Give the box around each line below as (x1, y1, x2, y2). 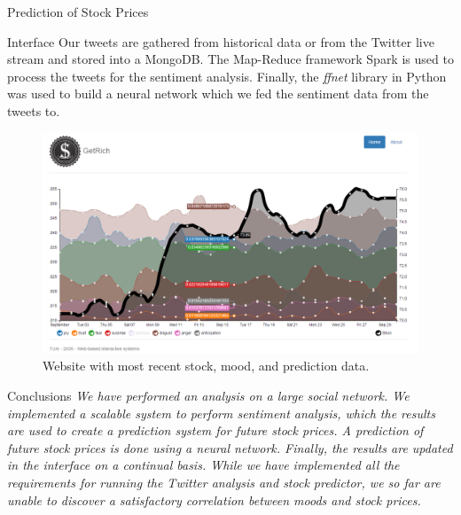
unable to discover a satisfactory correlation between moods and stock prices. (7, 490, 421, 509)
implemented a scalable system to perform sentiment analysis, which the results (7, 403, 435, 422)
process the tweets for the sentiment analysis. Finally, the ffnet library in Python (7, 66, 447, 85)
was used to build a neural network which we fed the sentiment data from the (7, 84, 429, 103)
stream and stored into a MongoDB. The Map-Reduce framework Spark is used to (7, 50, 454, 68)
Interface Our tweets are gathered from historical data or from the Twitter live (7, 32, 434, 51)
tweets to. (7, 101, 60, 120)
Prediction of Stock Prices (7, 3, 149, 20)
